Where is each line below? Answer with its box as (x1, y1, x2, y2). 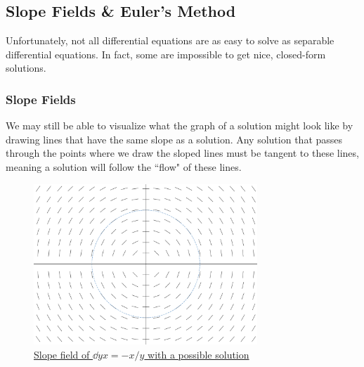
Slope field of (34, 347, 90, 362)
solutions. (6, 60, 46, 75)
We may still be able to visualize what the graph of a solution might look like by (6, 118, 353, 133)
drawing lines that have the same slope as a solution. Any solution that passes (6, 131, 343, 146)
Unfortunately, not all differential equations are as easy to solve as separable (6, 33, 334, 48)
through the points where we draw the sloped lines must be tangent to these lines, (6, 146, 359, 160)
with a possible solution (148, 347, 249, 362)
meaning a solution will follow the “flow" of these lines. (6, 159, 242, 174)
